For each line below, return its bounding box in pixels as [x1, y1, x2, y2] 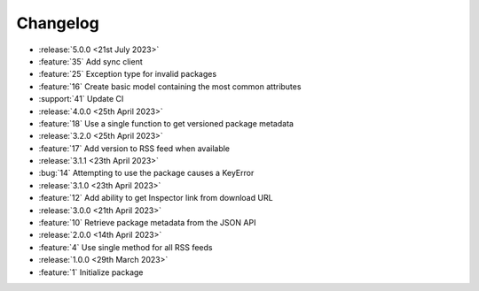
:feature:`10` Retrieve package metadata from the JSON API [38, 218, 256, 228]
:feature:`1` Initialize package [38, 266, 144, 278]
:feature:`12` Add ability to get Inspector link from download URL [38, 193, 274, 203]
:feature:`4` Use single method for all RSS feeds [38, 241, 213, 252]
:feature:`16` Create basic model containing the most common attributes [38, 80, 302, 92]
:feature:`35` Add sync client [38, 56, 143, 66]
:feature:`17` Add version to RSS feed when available [38, 142, 231, 154]
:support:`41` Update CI [38, 94, 124, 104]
